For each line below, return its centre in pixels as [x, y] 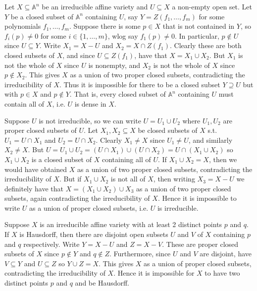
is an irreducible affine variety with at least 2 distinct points [131, 224]
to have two [222, 273]
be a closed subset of [42, 16]
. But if [70, 179]
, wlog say [123, 35]
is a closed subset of [62, 159]
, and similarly [210, 140]
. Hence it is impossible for [154, 273]
